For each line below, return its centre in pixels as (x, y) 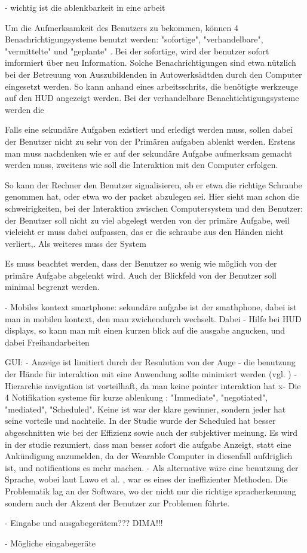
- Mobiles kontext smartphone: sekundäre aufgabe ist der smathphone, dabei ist (151, 307)
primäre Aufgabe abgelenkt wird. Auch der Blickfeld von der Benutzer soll (141, 275)
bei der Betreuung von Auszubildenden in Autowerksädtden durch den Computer (153, 74)
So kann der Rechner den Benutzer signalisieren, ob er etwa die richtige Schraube (153, 184)
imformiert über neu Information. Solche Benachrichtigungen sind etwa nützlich (151, 62)
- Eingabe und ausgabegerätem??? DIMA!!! (84, 523)
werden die (24, 109)
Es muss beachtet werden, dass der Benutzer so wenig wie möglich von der (141, 263)
